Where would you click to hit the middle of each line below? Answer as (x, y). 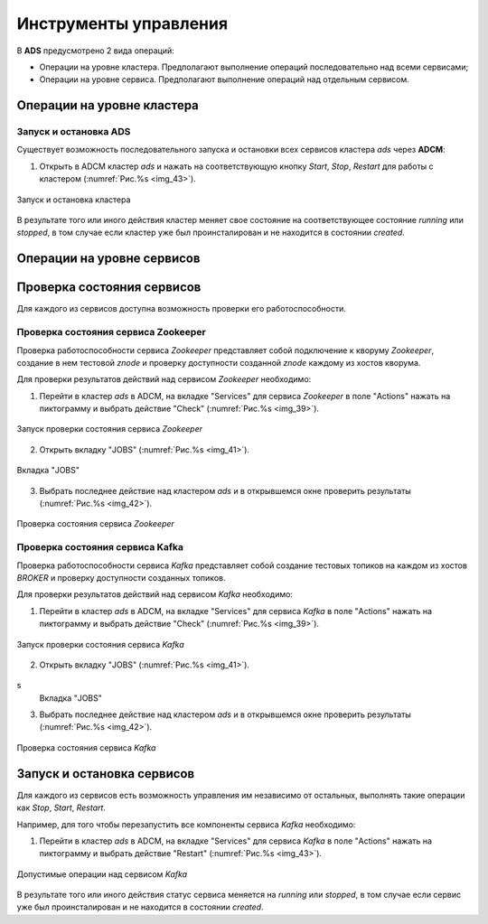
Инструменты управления (122, 23)
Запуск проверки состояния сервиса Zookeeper (110, 429)
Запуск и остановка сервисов (106, 774)
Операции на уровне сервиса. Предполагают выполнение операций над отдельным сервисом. (225, 79)
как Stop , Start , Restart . (61, 807)
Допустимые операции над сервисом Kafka (102, 874)
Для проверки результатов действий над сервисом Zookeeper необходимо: (164, 379)
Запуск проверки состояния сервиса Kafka (100, 644)
